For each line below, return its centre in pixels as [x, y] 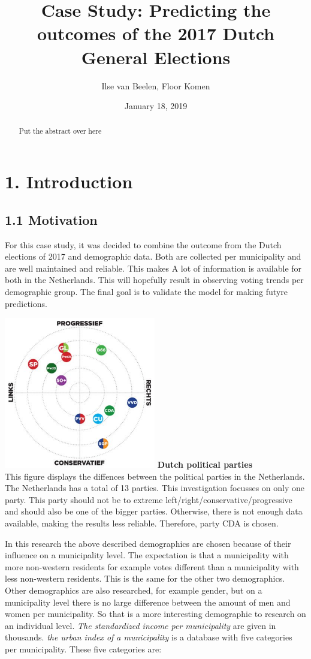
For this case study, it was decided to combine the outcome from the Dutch [143, 244]
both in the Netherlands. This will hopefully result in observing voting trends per [154, 280]
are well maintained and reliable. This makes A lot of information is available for [153, 268]
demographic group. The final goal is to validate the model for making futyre [146, 291]
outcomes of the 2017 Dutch [155, 33]
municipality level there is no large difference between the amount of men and [148, 602]
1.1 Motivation [51, 219]
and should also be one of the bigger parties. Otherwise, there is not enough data [154, 511]
